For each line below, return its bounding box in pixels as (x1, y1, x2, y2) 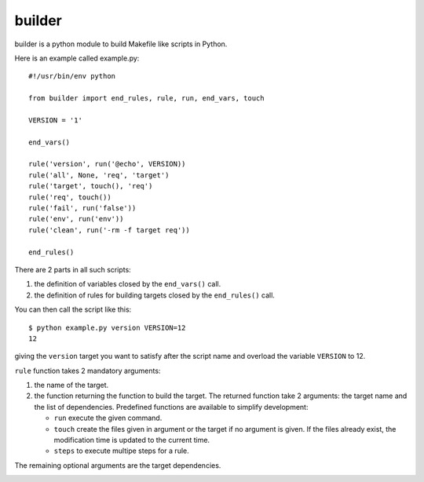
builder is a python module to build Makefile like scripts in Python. (14, 39, 228, 49)
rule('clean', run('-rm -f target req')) (28, 225, 190, 235)
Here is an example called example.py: (14, 53, 140, 63)
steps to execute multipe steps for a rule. (53, 446, 190, 455)
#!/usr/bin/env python (28, 71, 116, 81)
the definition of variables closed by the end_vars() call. (34, 279, 221, 289)
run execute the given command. (53, 413, 163, 423)
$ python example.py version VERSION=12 (28, 323, 186, 332)
